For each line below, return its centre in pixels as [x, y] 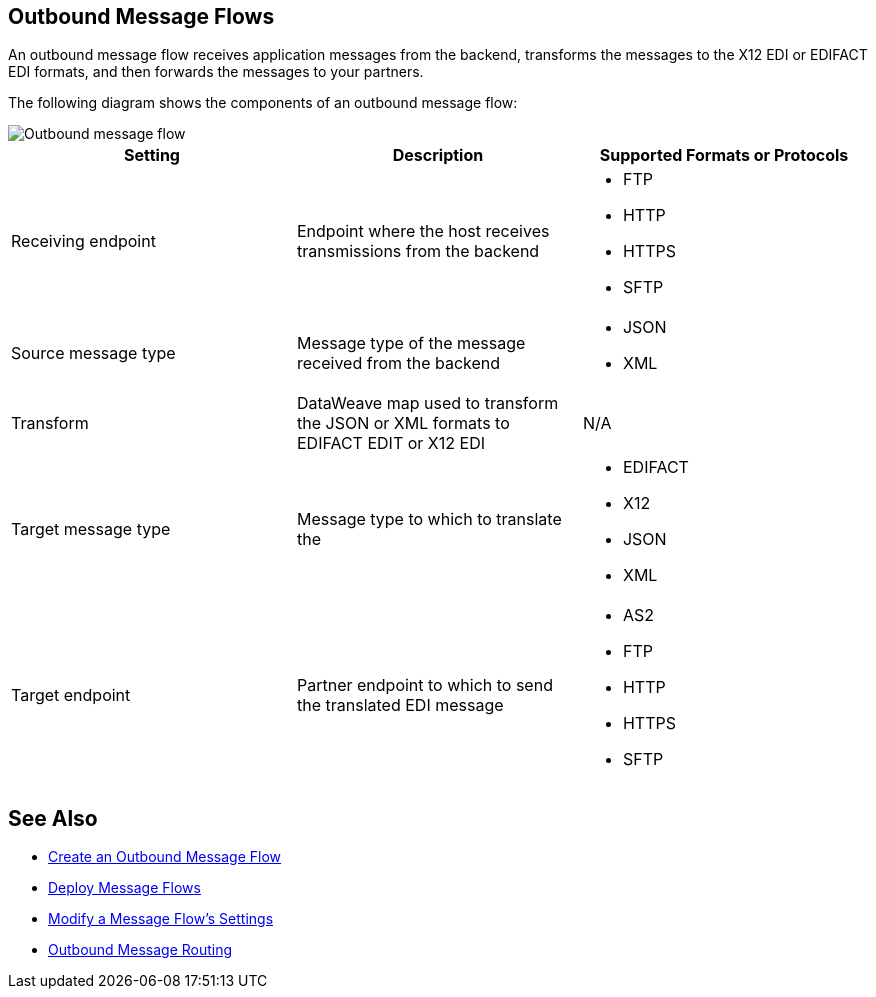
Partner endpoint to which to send [424, 685]
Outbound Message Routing [140, 950]
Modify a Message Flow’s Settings [161, 919]
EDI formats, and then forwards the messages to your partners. [216, 72]
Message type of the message [411, 343]
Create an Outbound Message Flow [165, 857]
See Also [53, 818]
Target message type [91, 529]
